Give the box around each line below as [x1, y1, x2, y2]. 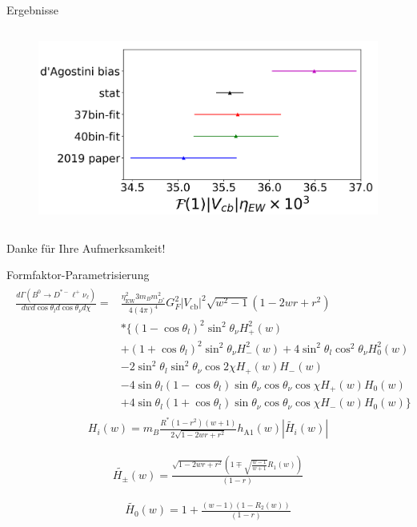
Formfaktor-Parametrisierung [6, 266, 150, 283]
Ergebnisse [6, 2, 58, 18]
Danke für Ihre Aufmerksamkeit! [6, 239, 166, 256]
